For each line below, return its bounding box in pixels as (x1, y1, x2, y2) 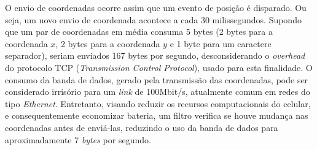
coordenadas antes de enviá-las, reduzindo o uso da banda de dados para (5, 121, 278, 133)
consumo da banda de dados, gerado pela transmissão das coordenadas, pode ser (5, 73, 308, 86)
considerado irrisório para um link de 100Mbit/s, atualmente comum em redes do (5, 85, 310, 98)
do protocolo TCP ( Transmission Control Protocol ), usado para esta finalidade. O (5, 61, 313, 73)
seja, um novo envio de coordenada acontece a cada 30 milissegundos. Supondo (5, 13, 302, 26)
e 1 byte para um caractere (170, 37, 272, 50)
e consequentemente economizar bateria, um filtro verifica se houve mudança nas (5, 109, 308, 122)
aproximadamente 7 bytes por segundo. (5, 133, 151, 146)
